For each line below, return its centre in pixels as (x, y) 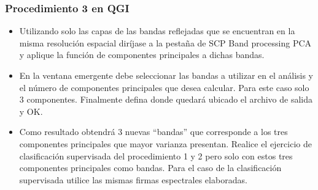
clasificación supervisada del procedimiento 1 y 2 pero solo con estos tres (156, 155)
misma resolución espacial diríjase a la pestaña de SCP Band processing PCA (165, 42)
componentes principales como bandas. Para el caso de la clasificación (150, 168)
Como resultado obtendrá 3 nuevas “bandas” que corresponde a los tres (153, 132)
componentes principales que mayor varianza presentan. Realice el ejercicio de (165, 143)
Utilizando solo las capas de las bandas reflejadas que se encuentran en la (157, 31)
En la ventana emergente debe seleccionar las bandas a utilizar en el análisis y (166, 75)
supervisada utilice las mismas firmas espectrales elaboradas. (133, 179)
